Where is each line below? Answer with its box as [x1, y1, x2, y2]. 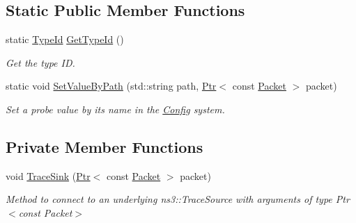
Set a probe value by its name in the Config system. [6, 101, 225, 116]
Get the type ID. [6, 55, 75, 69]
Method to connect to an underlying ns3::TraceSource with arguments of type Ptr [6, 192, 350, 206]
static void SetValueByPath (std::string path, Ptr [6, 79, 217, 93]
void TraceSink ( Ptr [6, 168, 91, 183]
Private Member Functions [6, 135, 203, 157]
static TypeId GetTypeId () [6, 32, 124, 47]
